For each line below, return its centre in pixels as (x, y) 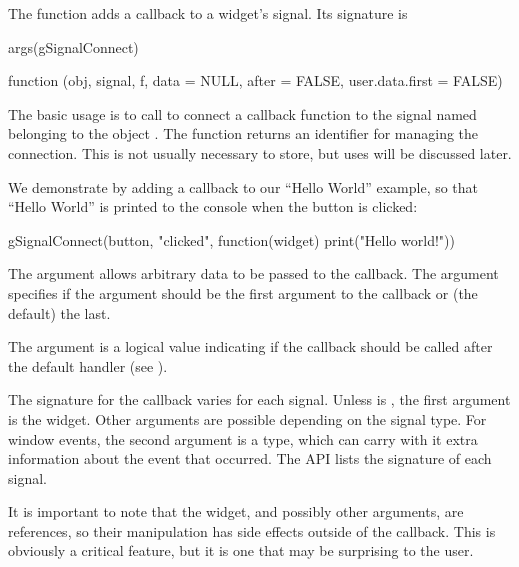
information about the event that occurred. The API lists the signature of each (250, 458)
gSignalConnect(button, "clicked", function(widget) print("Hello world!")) (231, 239)
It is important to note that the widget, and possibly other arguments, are (236, 511)
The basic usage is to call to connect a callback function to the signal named (242, 113)
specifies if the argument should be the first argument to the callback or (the (243, 292)
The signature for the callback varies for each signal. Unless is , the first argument (259, 399)
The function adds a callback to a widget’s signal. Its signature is (208, 13)
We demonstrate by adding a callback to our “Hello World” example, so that (243, 186)
